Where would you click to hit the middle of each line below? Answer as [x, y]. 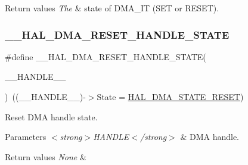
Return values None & [46, 156]
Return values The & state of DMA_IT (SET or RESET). [112, 8]
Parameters [26, 137]
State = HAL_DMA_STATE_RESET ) [170, 96]
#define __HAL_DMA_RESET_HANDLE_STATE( [106, 56]
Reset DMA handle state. [51, 116]
